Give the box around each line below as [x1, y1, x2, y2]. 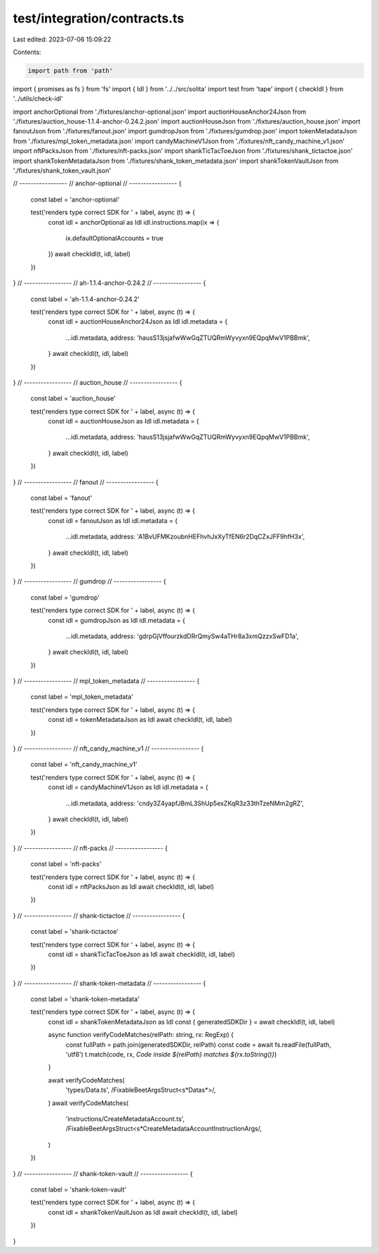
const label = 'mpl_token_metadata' [30, 692, 133, 701]
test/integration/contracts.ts [13, 11, 185, 26]
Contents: [13, 48, 41, 56]
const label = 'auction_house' [30, 394, 116, 403]
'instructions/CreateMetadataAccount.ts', [65, 1114, 185, 1123]
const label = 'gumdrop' [30, 593, 100, 602]
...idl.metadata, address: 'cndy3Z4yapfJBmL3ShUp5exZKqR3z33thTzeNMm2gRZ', [65, 799, 305, 807]
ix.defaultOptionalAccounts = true [65, 234, 164, 242]
